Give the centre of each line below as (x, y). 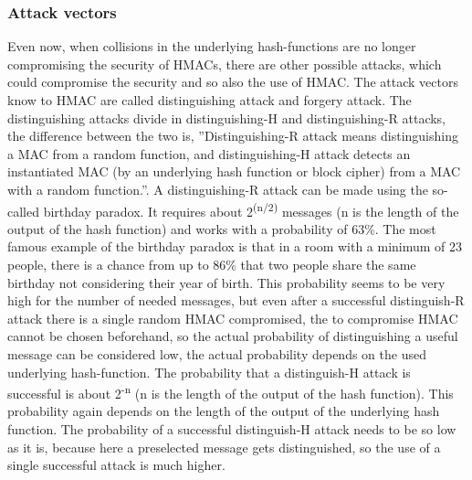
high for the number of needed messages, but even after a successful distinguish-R (236, 300)
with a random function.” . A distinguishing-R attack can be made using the (218, 189)
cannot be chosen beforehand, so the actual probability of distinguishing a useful (233, 336)
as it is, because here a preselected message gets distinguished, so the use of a (224, 447)
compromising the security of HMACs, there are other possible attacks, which (225, 64)
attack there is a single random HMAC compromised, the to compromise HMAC (233, 318)
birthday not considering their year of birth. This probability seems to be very (226, 282)
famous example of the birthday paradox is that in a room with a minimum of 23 (235, 246)
